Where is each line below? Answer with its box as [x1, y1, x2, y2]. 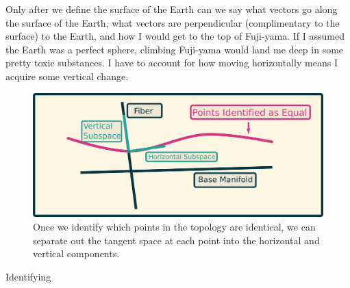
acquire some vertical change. [5, 68, 129, 83]
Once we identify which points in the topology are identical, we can [33, 219, 316, 233]
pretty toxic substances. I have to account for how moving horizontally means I [5, 55, 338, 70]
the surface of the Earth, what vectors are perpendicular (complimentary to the [5, 15, 340, 29]
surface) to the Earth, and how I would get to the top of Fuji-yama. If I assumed [5, 29, 345, 43]
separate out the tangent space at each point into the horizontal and [33, 233, 320, 247]
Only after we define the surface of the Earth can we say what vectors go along [5, 2, 338, 16]
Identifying [5, 269, 51, 283]
